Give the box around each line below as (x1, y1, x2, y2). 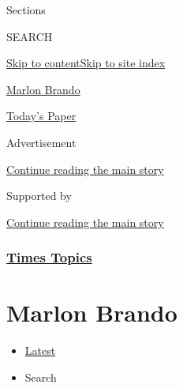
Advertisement (6, 134, 77, 150)
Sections (6, 2, 46, 17)
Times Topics (6, 247, 92, 267)
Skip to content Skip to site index (6, 55, 166, 71)
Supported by (6, 187, 72, 204)
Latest (24, 342, 56, 359)
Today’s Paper (6, 107, 77, 124)
